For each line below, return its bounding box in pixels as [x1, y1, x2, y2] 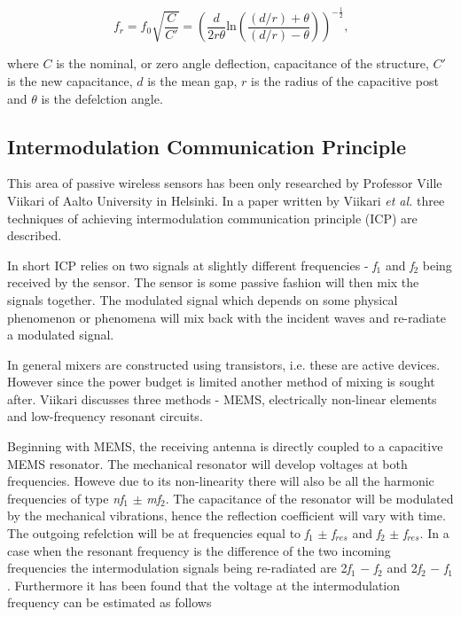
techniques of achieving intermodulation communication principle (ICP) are [7, 208, 418, 227]
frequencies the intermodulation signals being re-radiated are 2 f [7, 558, 351, 577]
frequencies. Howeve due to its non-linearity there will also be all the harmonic [7, 472, 434, 490]
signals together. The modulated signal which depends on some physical [7, 290, 398, 308]
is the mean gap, [147, 71, 238, 90]
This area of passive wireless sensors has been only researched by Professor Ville [7, 174, 442, 192]
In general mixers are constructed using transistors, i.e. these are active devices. [7, 355, 441, 373]
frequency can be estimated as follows [7, 593, 212, 612]
